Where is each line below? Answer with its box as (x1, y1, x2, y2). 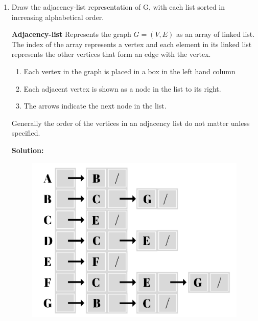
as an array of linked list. (176, 29, 255, 39)
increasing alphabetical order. (11, 11, 104, 22)
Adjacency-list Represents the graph (11, 29, 131, 39)
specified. (11, 127, 40, 138)
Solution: (11, 144, 44, 155)
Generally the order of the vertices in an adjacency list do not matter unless (11, 117, 250, 128)
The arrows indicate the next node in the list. (24, 100, 167, 111)
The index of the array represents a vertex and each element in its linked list (11, 38, 252, 49)
